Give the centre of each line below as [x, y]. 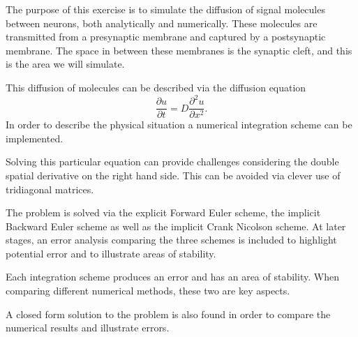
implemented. [35, 138]
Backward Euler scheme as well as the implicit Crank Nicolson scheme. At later [176, 226]
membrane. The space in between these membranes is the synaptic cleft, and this [179, 50]
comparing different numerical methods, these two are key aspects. [148, 291]
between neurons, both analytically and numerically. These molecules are [162, 23]
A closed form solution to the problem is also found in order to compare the [168, 314]
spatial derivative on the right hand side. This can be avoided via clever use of [173, 175]
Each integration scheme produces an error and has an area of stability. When [172, 277]
